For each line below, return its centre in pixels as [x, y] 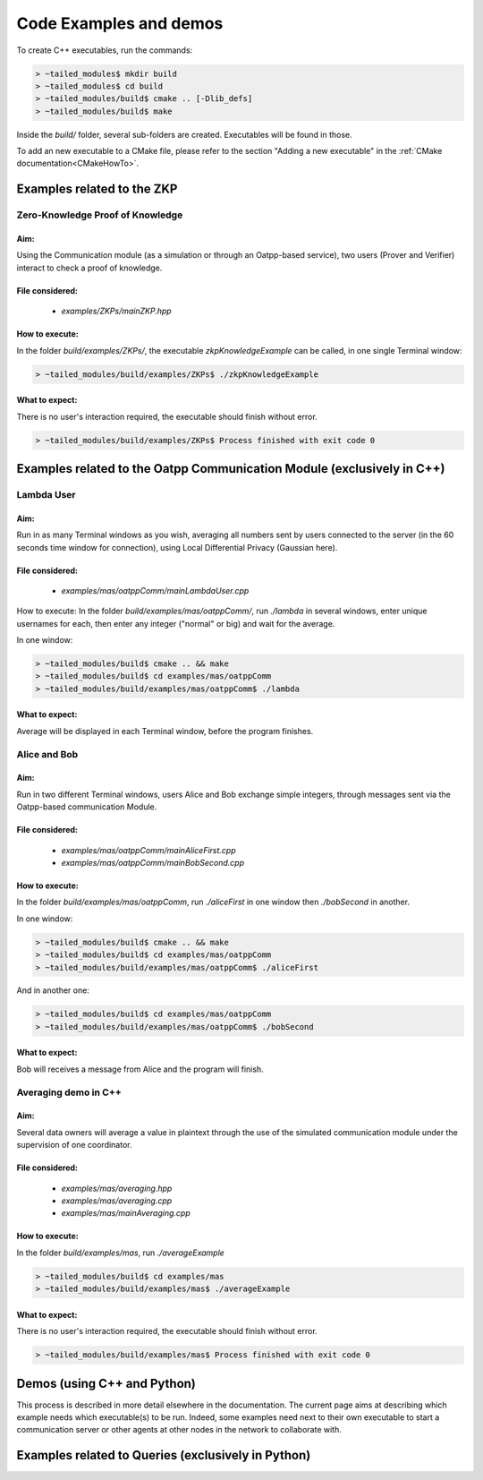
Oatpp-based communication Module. [87, 807]
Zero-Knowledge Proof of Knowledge [100, 215]
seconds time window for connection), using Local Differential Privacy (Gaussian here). [177, 547]
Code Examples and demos [120, 23]
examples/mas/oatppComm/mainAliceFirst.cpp [148, 850]
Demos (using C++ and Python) [106, 1383]
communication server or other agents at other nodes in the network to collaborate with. [179, 1430]
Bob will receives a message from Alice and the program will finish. [140, 1069]
